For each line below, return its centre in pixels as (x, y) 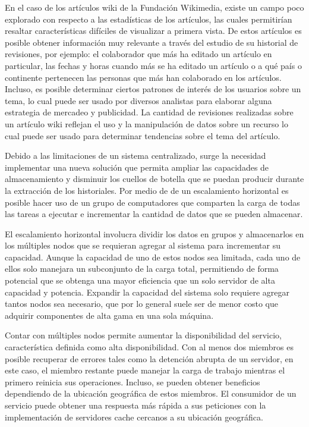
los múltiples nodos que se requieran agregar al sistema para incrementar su (143, 245)
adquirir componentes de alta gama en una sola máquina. (109, 315)
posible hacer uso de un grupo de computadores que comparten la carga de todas (152, 202)
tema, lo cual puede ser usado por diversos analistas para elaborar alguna (138, 100)
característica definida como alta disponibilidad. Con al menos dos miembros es (149, 347)
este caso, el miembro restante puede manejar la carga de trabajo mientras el (145, 370)
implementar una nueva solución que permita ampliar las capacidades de (137, 167)
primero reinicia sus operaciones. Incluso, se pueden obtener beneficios (133, 382)
